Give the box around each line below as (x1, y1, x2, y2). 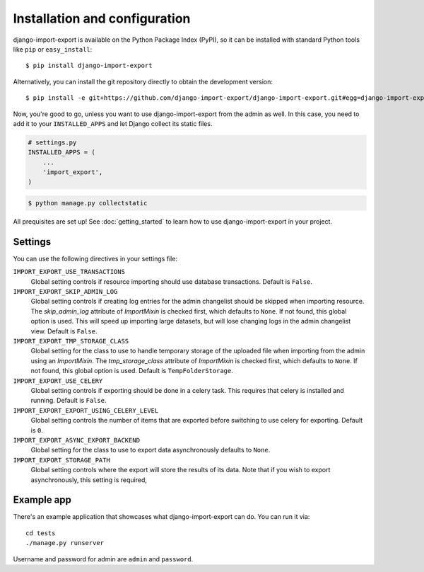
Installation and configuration (13, 11, 191, 26)
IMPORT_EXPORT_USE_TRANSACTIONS (13, 268, 125, 276)
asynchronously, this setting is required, (30, 475, 148, 484)
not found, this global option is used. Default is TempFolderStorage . (30, 367, 233, 375)
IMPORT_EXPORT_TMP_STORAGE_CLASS (13, 337, 129, 345)
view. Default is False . (30, 326, 98, 336)
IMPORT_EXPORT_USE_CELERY (13, 377, 103, 385)
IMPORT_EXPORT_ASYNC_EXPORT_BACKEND (13, 436, 141, 444)
